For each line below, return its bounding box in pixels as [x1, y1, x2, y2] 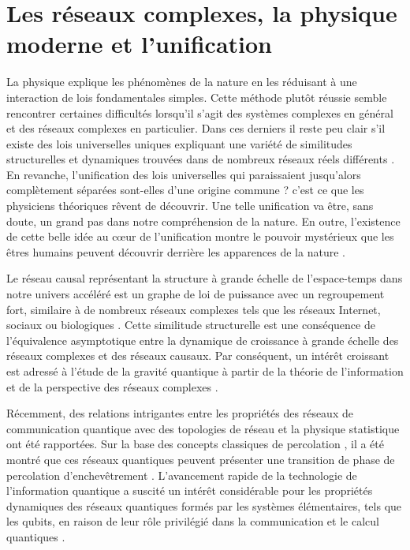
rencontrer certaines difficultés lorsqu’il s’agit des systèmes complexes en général [6, 104, 393, 121]
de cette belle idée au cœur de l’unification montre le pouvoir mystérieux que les [6, 228, 394, 245]
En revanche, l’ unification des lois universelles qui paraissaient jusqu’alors [6, 166, 361, 182]
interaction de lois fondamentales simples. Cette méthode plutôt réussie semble [6, 88, 387, 105]
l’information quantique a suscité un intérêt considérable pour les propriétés [6, 482, 373, 499]
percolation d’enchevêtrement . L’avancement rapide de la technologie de [6, 466, 357, 483]
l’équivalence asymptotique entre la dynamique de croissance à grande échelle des [6, 331, 399, 348]
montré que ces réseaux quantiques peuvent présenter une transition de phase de [6, 451, 395, 467]
